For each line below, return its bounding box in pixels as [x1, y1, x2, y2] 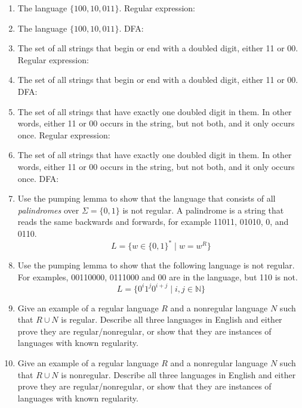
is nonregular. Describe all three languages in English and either [61, 368, 296, 381]
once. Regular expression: [17, 128, 110, 141]
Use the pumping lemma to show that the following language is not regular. [17, 259, 295, 271]
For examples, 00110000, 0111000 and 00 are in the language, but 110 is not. [17, 270, 298, 283]
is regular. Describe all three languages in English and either [61, 313, 282, 326]
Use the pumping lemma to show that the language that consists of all [17, 192, 276, 205]
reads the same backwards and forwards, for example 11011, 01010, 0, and [17, 215, 289, 228]
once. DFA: [17, 172, 59, 184]
